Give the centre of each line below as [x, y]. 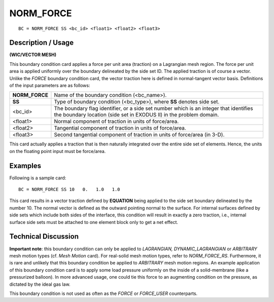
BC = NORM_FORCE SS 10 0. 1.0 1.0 [69, 190]
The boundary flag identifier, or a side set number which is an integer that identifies [153, 108]
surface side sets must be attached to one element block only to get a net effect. [94, 222]
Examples [25, 165]
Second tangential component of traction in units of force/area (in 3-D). [139, 135]
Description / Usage [41, 43]
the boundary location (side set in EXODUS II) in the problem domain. [136, 115]
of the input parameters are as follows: [50, 86]
